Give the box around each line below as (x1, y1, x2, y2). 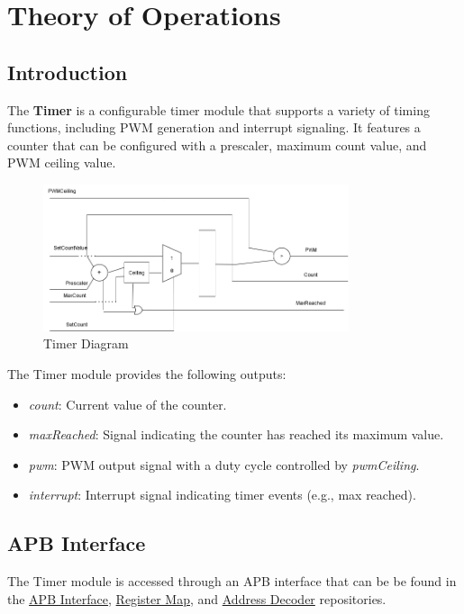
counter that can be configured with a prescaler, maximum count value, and (7, 135, 427, 154)
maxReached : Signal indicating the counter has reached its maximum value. (28, 425, 444, 444)
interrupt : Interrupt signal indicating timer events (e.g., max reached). (28, 485, 416, 504)
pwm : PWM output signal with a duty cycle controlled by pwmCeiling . (28, 455, 420, 474)
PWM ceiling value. (7, 153, 116, 172)
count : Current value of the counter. (28, 394, 227, 413)
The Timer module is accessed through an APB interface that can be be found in (7, 572, 457, 591)
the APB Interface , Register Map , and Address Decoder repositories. (7, 589, 387, 608)
